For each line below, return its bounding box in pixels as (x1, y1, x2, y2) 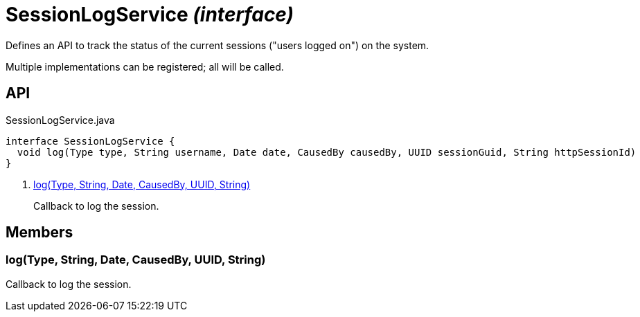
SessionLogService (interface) (6, 3, 294, 26)
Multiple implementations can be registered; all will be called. (6, 60, 284, 73)
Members (6, 224, 73, 242)
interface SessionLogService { (6, 135, 175, 147)
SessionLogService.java (6, 114, 115, 126)
